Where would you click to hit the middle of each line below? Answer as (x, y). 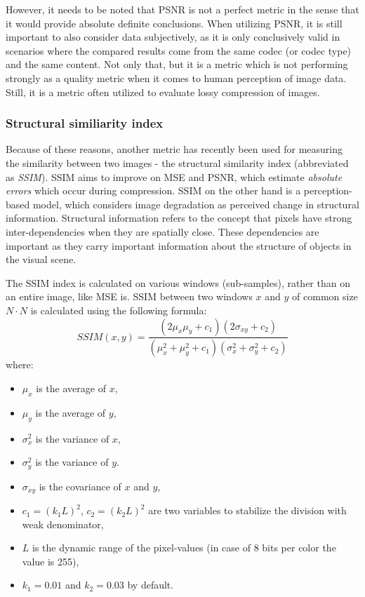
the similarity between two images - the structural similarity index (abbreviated (177, 162)
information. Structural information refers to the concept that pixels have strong (179, 218)
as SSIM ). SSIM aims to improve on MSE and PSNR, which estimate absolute (174, 176)
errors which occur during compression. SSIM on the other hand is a (153, 190)
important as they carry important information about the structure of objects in (179, 245)
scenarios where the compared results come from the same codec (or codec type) (179, 50)
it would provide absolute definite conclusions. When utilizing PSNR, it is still (174, 23)
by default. (151, 585)
